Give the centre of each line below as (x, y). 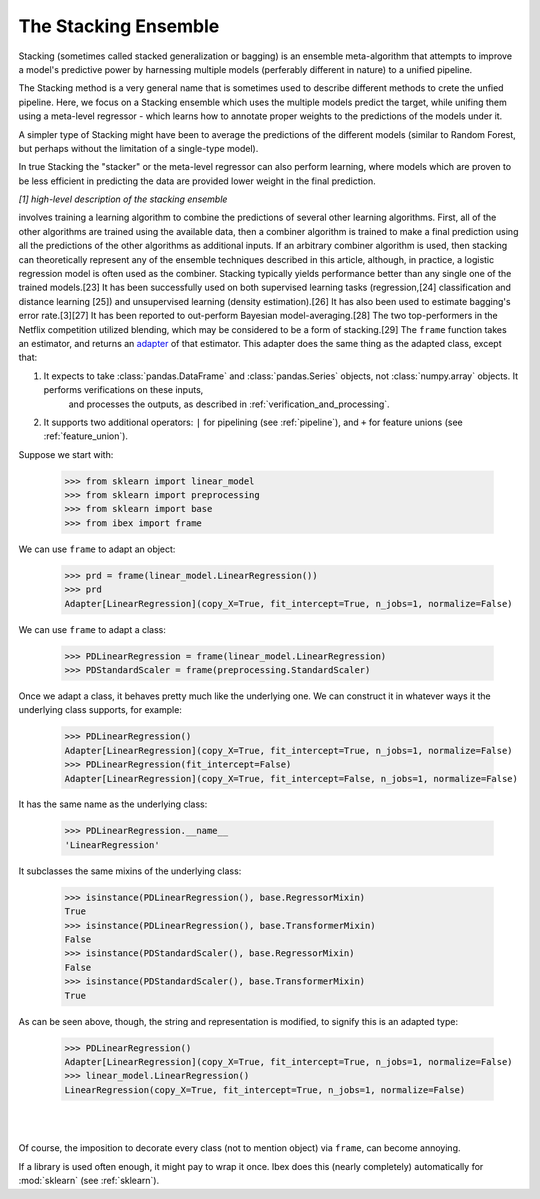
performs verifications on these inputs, (123, 390)
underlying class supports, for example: (100, 710)
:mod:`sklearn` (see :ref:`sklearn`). (89, 1181)
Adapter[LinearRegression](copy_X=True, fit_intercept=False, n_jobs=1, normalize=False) (291, 778)
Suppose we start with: (66, 454)
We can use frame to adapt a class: (92, 629)
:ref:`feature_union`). (86, 436)
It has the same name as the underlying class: (113, 804)
